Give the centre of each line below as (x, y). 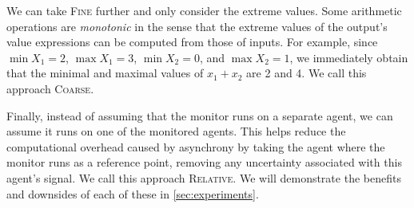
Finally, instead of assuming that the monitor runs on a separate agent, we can (200, 115)
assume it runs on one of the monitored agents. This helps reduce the (176, 131)
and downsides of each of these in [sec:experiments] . (133, 193)
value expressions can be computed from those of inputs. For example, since (192, 42)
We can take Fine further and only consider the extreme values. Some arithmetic (204, 10)
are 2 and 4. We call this (307, 73)
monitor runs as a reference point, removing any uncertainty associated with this (204, 162)
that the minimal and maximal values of (105, 73)
